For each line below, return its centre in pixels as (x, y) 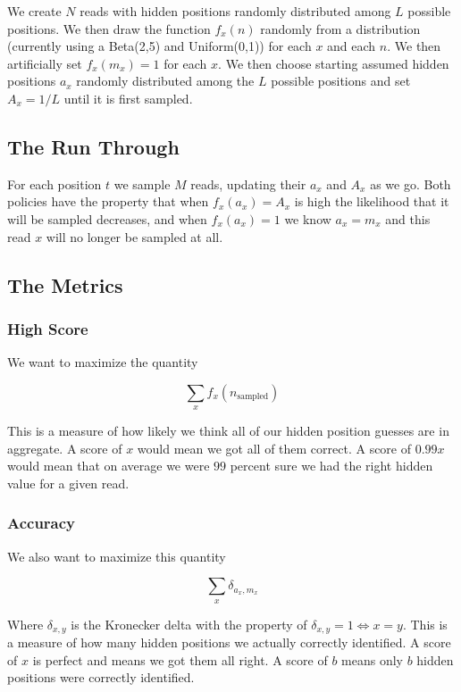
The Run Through (93, 146)
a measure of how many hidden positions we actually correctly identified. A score (229, 642)
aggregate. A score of (65, 448)
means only (372, 659)
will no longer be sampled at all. (134, 236)
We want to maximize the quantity (103, 362)
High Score (48, 328)
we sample (142, 183)
